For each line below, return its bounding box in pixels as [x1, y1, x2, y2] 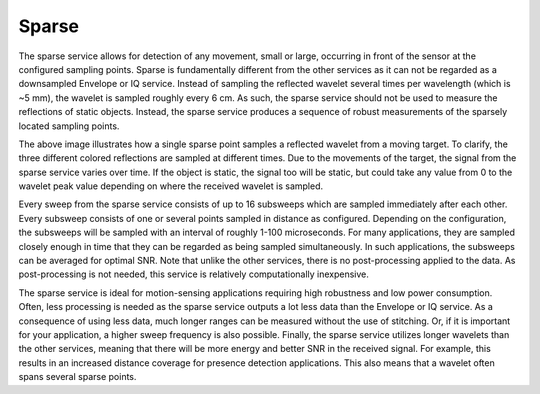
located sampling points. [18, 120, 120, 132]
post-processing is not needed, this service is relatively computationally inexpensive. [18, 268, 370, 280]
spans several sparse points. [18, 371, 137, 383]
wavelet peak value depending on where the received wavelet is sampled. [18, 180, 324, 192]
